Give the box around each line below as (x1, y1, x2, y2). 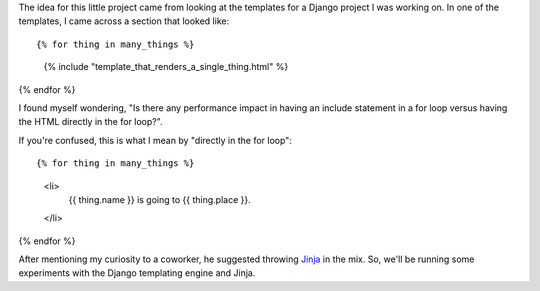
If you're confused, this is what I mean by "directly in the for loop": (18, 134, 292, 146)
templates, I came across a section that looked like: (18, 15, 230, 27)
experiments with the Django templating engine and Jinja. (18, 267, 256, 279)
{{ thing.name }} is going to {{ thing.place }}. (68, 193, 251, 205)
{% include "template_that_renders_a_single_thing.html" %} (43, 61, 289, 73)
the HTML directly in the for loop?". (18, 116, 164, 128)
